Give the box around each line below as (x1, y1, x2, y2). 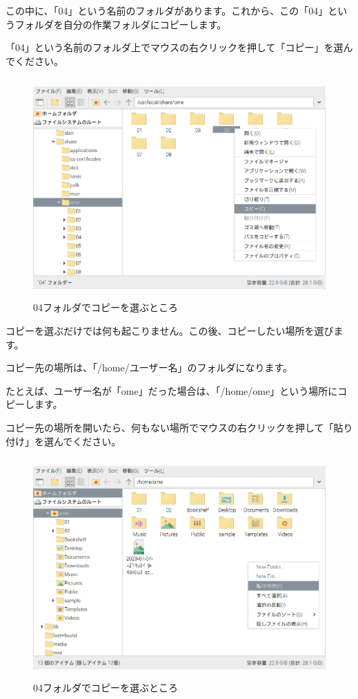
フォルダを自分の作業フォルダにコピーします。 (14, 17, 227, 31)
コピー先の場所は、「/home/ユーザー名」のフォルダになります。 (6, 360, 292, 375)
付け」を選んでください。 (6, 434, 121, 448)
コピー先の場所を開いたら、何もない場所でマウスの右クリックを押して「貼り (6, 420, 353, 434)
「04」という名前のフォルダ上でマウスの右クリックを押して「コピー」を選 (6, 40, 344, 55)
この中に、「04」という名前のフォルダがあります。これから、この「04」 (6, 3, 328, 17)
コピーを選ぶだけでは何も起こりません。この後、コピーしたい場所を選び (6, 323, 334, 337)
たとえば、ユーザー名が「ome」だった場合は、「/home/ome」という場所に (6, 383, 338, 398)
